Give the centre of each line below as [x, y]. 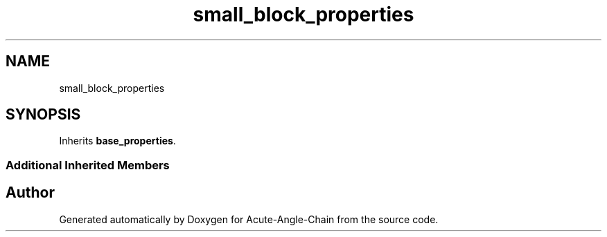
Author [30, 193]
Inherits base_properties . [117, 141]
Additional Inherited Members [88, 165]
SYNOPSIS [43, 115]
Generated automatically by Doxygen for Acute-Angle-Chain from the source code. [249, 219]
